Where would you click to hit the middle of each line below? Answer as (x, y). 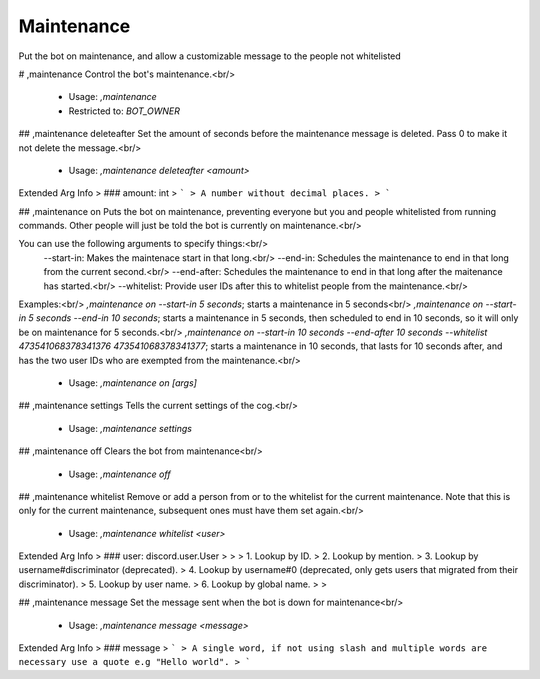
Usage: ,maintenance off (119, 474)
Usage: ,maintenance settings (130, 428)
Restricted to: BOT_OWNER (124, 111)
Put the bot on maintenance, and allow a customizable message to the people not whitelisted (210, 56)
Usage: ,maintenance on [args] (132, 382)
